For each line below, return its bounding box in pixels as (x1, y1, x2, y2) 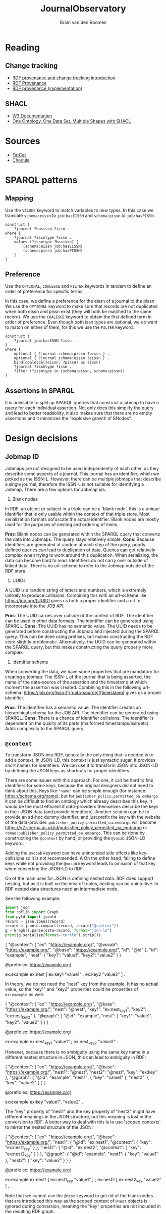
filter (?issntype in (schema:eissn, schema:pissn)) (14, 369, 125, 374)
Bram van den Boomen (60, 19, 107, 25)
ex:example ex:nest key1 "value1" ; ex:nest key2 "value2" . (5, 1038, 118, 1046)
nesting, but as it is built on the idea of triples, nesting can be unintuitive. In (5, 880, 159, 887)
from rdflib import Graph (5, 909, 58, 914)
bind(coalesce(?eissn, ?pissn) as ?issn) (14, 360, 101, 365)
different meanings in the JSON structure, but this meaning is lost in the (5, 1114, 151, 1120)
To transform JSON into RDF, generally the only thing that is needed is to (5, 751, 154, 758)
